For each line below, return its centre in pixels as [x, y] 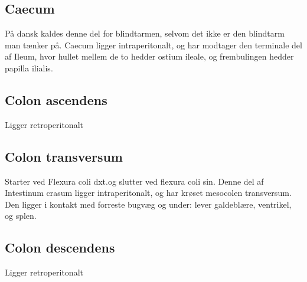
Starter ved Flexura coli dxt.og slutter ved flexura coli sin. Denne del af [134, 181]
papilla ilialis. [29, 68]
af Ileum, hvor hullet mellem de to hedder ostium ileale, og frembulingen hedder [149, 56]
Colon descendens [60, 247]
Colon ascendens [56, 99]
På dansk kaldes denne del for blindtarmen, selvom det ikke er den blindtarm [145, 33]
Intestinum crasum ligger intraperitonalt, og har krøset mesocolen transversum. [148, 193]
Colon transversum [64, 156]
